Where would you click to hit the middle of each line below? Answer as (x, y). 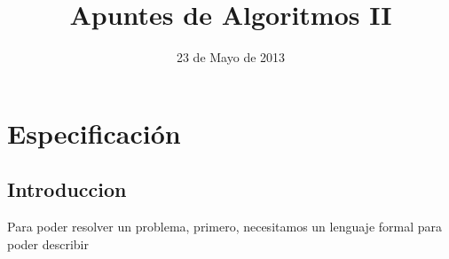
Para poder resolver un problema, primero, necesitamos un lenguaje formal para (225, 227)
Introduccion (67, 189)
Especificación (94, 133)
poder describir (48, 243)
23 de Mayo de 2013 (231, 57)
